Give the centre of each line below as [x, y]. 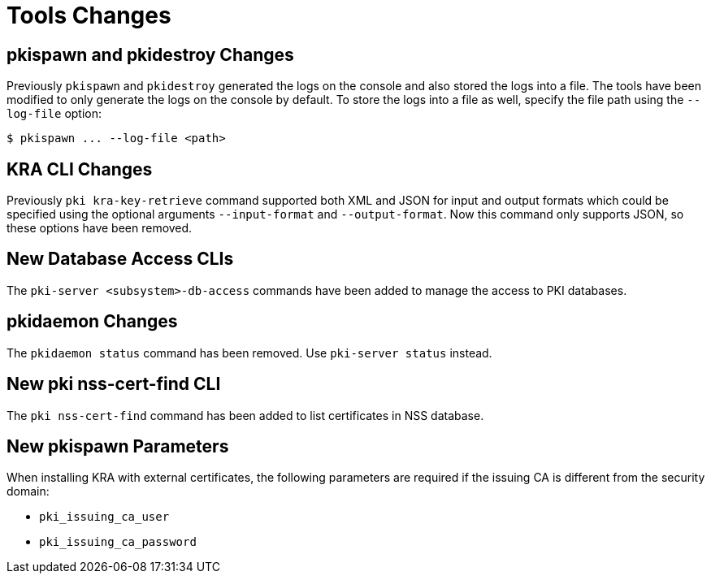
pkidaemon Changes [92, 322]
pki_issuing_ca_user [104, 517]
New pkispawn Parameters [118, 446]
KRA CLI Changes [80, 169]
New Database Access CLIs [120, 259]
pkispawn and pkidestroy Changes [150, 54]
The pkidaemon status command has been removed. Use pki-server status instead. [249, 353]
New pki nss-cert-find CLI [114, 384]
